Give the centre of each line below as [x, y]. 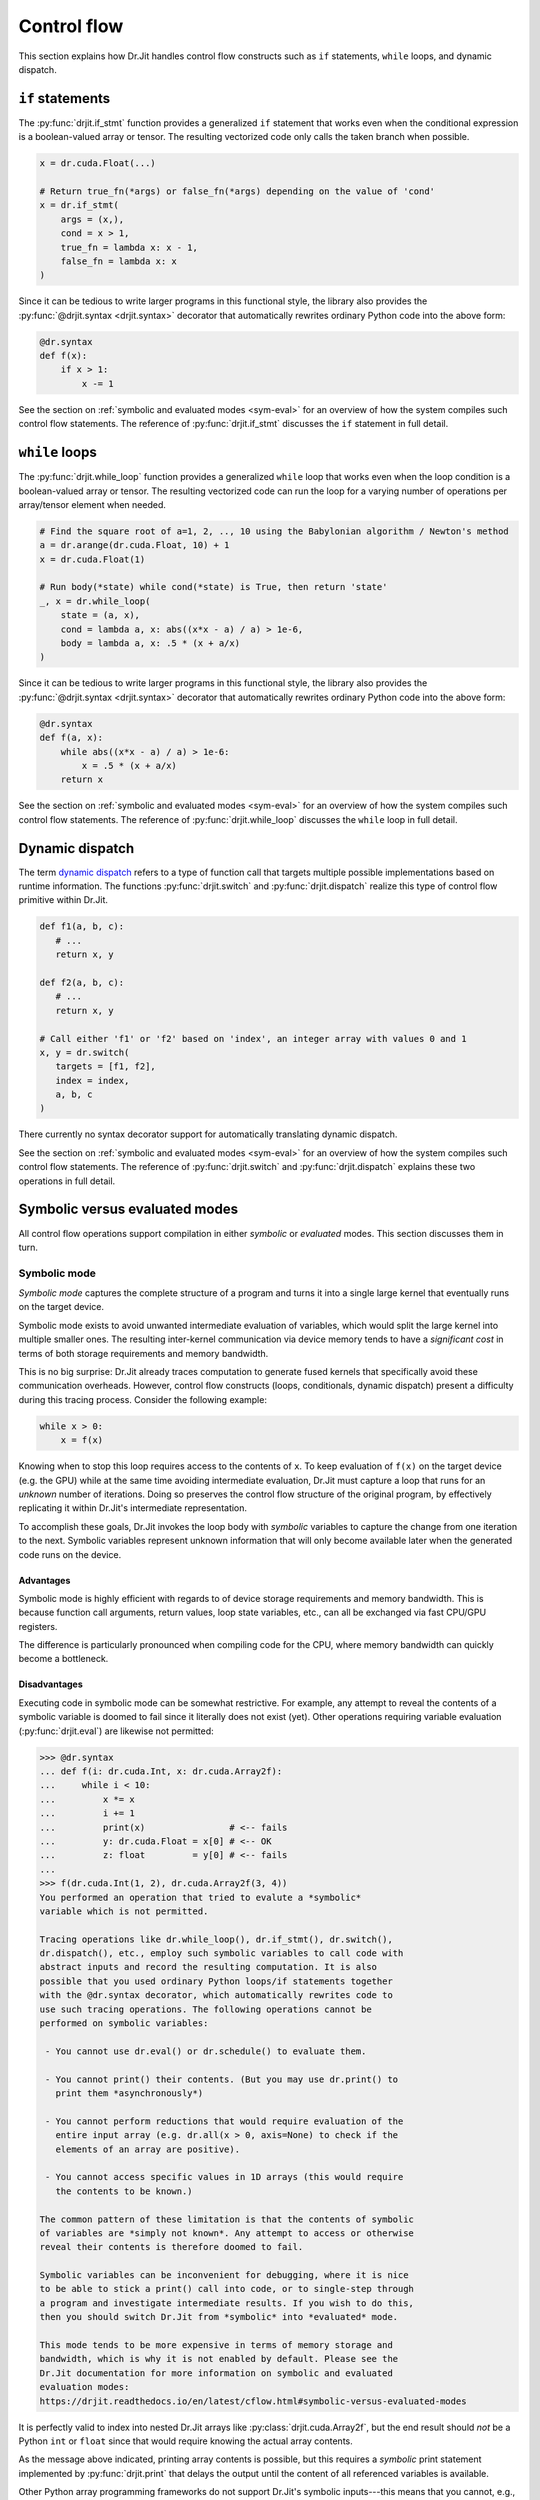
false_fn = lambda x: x [118, 261]
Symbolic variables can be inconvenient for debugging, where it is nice [224, 2275]
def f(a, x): [71, 738]
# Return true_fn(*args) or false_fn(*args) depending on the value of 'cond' [237, 191]
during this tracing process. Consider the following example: [142, 1399]
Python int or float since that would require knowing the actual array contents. [186, 2441]
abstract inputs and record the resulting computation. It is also [208, 1967]
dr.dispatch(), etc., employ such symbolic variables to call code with [221, 1953]
